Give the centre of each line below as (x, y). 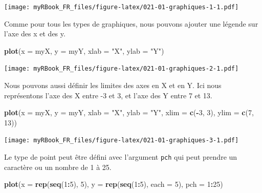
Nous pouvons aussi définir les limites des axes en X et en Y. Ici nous (113, 85)
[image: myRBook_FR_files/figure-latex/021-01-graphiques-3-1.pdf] (122, 141)
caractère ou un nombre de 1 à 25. (58, 167)
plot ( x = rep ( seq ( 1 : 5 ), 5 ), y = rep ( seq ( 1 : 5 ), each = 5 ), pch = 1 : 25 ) (114, 184)
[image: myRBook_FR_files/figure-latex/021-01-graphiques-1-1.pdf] (122, 7)
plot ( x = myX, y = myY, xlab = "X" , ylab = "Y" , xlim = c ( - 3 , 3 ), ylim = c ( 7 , (129, 112)
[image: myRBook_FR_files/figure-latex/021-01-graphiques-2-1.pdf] (122, 69)
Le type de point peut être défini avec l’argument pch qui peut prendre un (121, 157)
